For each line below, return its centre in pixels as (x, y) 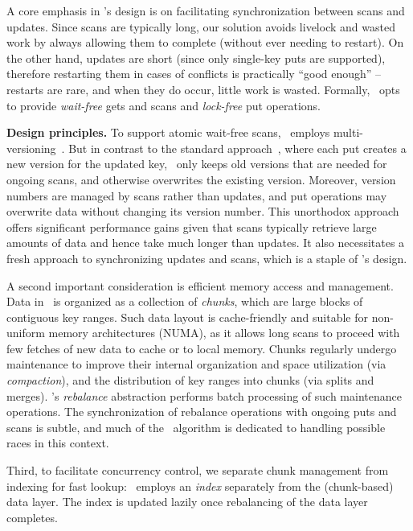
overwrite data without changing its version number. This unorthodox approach (203, 211)
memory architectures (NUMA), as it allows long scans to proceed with (224, 333)
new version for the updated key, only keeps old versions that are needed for (197, 164)
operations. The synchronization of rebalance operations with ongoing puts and (202, 412)
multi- (348, 132)
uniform (26, 333)
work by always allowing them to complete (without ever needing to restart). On (205, 42)
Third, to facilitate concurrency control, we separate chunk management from (198, 470)
